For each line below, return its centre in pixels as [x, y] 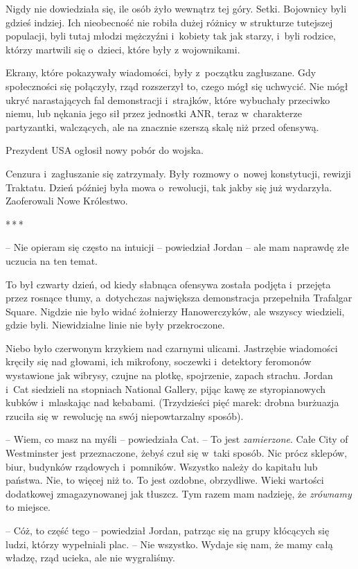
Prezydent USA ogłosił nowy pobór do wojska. [105, 150]
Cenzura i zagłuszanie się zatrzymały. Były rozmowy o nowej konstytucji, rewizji [178, 173]
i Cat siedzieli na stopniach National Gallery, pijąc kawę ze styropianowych [166, 388]
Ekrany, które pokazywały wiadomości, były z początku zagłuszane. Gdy [161, 72]
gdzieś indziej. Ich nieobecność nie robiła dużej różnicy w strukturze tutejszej [169, 22]
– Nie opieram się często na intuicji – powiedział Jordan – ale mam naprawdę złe [177, 247]
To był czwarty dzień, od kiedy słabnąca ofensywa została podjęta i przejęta [168, 284]
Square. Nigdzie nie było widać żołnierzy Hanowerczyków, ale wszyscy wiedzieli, [175, 311]
